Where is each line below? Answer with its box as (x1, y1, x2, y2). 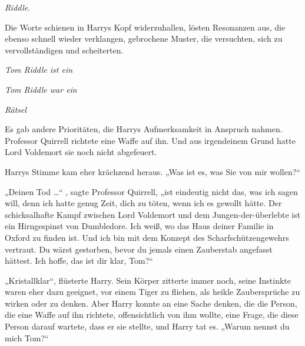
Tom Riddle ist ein (5, 63, 73, 76)
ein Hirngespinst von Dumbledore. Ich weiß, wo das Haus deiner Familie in (5, 220, 274, 232)
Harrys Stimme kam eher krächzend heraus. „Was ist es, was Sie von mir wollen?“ (5, 165, 300, 177)
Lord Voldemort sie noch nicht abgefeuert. (5, 146, 157, 158)
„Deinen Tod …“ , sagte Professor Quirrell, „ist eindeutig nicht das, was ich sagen (5, 185, 298, 197)
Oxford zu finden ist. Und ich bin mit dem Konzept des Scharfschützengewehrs (5, 231, 289, 243)
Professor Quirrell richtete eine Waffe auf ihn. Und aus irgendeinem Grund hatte (5, 134, 296, 146)
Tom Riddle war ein (5, 83, 77, 95)
